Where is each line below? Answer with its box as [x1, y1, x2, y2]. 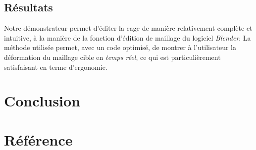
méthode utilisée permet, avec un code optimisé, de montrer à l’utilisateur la [4, 42, 236, 52]
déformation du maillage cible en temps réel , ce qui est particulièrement [4, 51, 221, 62]
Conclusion [4, 91, 81, 111]
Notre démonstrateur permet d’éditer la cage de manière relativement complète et [4, 23, 253, 33]
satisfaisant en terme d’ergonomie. [4, 61, 107, 72]
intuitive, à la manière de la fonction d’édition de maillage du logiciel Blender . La [4, 32, 251, 43]
